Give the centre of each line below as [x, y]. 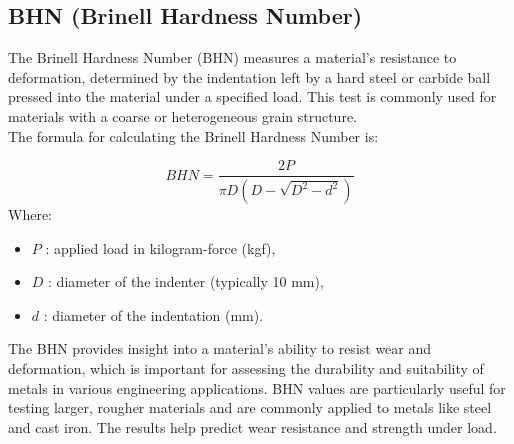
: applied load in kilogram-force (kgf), [160, 247]
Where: [30, 214]
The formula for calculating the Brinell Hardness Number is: [193, 135]
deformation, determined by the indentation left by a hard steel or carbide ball [249, 76]
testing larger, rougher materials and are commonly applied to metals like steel [250, 407]
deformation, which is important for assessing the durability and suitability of [246, 368]
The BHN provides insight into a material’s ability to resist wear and [220, 348]
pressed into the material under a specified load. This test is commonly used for [252, 96]
